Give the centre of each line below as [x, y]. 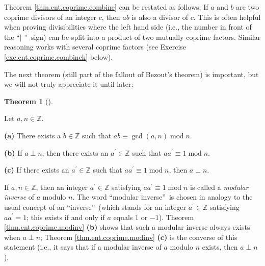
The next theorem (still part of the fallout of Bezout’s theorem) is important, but [131, 74]
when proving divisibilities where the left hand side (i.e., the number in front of [128, 27]
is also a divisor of [160, 17]
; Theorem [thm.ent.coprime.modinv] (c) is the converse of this [139, 237]
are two [248, 7]
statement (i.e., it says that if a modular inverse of [83, 247]
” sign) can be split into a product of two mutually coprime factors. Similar [142, 37]
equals [123, 217]
